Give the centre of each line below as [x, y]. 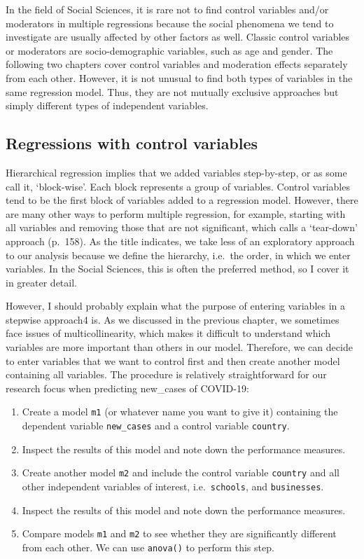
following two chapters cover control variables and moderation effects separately [177, 64]
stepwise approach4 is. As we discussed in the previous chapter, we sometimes [173, 319]
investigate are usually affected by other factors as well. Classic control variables [178, 37]
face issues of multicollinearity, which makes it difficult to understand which [168, 333]
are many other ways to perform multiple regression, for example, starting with [176, 213]
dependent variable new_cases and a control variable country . [156, 426]
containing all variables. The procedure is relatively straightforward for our [166, 374]
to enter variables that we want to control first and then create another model [173, 360]
